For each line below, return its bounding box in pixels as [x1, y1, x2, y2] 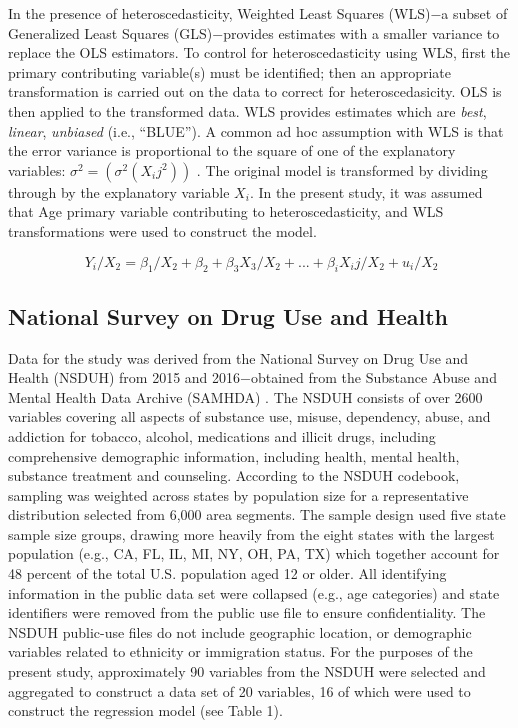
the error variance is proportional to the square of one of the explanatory [8, 140, 456, 161]
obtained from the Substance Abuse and [250, 367, 497, 388]
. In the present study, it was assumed [249, 181, 483, 202]
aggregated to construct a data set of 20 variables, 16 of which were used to [8, 680, 471, 701]
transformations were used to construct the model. [8, 220, 317, 241]
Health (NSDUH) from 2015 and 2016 [8, 367, 241, 388]
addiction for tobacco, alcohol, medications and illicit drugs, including [8, 425, 436, 446]
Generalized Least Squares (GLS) [8, 22, 213, 43]
